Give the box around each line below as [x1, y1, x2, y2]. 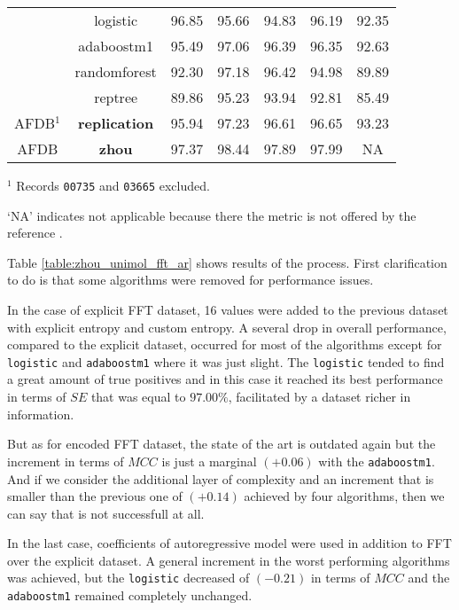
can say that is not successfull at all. [7, 504, 205, 522]
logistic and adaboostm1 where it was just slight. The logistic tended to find [7, 352, 445, 371]
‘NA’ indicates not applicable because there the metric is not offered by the [7, 206, 416, 224]
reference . [7, 223, 63, 242]
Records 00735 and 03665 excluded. [16, 176, 210, 194]
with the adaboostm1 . [318, 451, 435, 470]
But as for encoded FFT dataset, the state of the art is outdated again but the [7, 434, 436, 453]
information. [7, 404, 74, 423]
